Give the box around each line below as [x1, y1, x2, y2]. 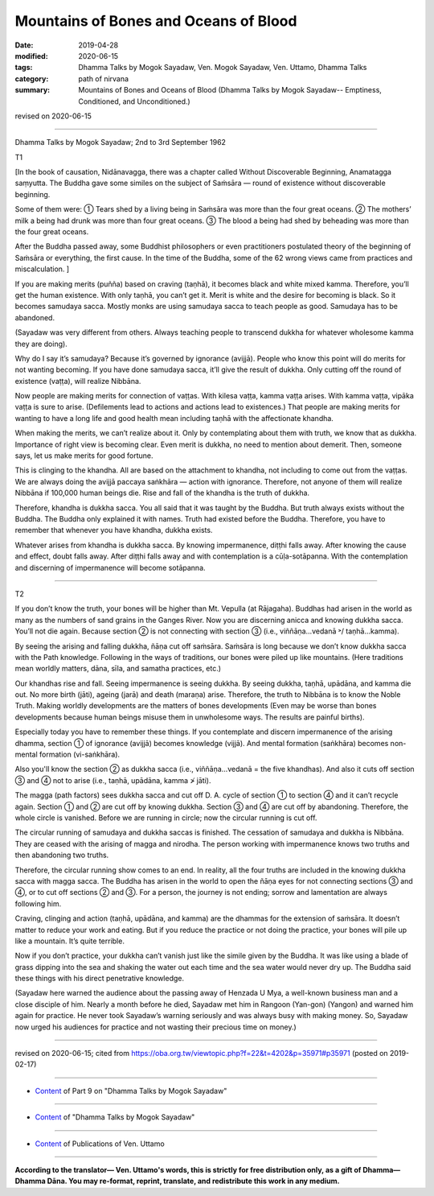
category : [14, 73, 49, 84]
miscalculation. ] [14, 264, 70, 274]
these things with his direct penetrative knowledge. [14, 974, 185, 984]
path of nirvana [78, 73, 129, 84]
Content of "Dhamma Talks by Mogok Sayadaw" [35, 1112, 195, 1122]
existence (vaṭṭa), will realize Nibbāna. [14, 376, 141, 386]
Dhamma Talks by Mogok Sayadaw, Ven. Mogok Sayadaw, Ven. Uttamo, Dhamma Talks [78, 63, 367, 72]
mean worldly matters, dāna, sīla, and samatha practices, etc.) [14, 664, 221, 674]
